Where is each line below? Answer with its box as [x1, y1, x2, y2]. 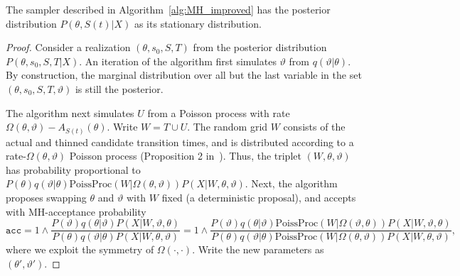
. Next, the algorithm [245, 176, 338, 191]
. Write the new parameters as [192, 242, 324, 257]
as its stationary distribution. [134, 16, 262, 31]
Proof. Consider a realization [6, 40, 131, 55]
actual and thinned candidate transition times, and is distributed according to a [6, 134, 354, 149]
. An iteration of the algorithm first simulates [79, 53, 277, 68]
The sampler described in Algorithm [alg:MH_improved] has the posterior [6, 2, 331, 16]
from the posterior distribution [193, 40, 327, 55]
